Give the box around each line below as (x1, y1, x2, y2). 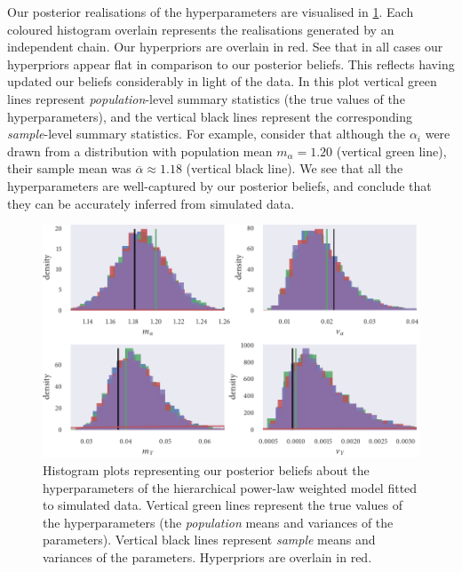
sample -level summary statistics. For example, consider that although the (7, 124, 406, 143)
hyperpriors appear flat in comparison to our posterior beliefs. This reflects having (7, 54, 455, 73)
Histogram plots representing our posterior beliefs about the (43, 460, 370, 479)
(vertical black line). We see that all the (186, 159, 403, 178)
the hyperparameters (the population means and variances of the (43, 512, 394, 531)
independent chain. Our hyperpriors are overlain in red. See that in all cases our (7, 37, 443, 56)
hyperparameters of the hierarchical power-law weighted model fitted (43, 478, 418, 497)
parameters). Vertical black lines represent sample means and (43, 530, 376, 549)
